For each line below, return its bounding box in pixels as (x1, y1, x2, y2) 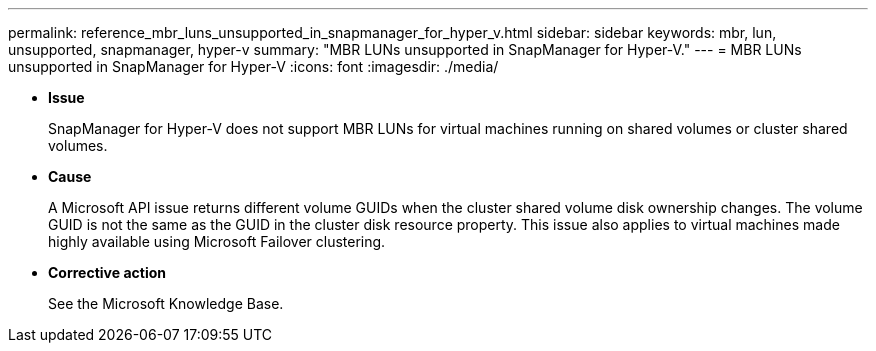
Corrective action (48, 264, 166, 281)
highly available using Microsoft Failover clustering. (48, 233, 386, 250)
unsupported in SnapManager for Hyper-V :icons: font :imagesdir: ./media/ (8, 58, 499, 75)
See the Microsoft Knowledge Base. (48, 295, 284, 312)
